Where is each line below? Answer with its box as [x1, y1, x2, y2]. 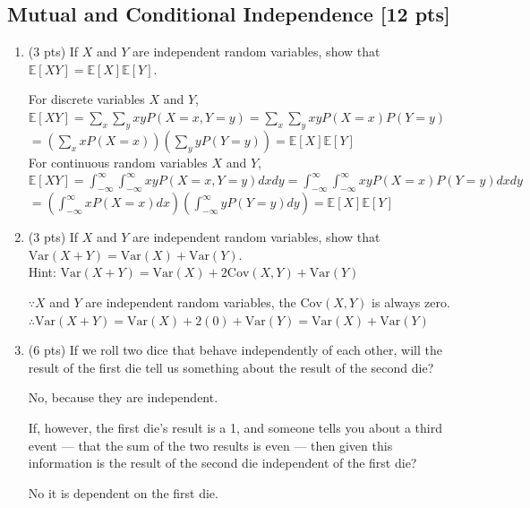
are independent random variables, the [85, 292, 296, 311]
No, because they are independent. [28, 388, 218, 407]
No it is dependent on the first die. [28, 483, 218, 502]
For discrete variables [28, 90, 145, 108]
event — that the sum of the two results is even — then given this [28, 435, 393, 454]
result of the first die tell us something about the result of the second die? [28, 357, 434, 376]
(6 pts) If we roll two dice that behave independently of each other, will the [28, 340, 442, 359]
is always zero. [372, 292, 450, 311]
